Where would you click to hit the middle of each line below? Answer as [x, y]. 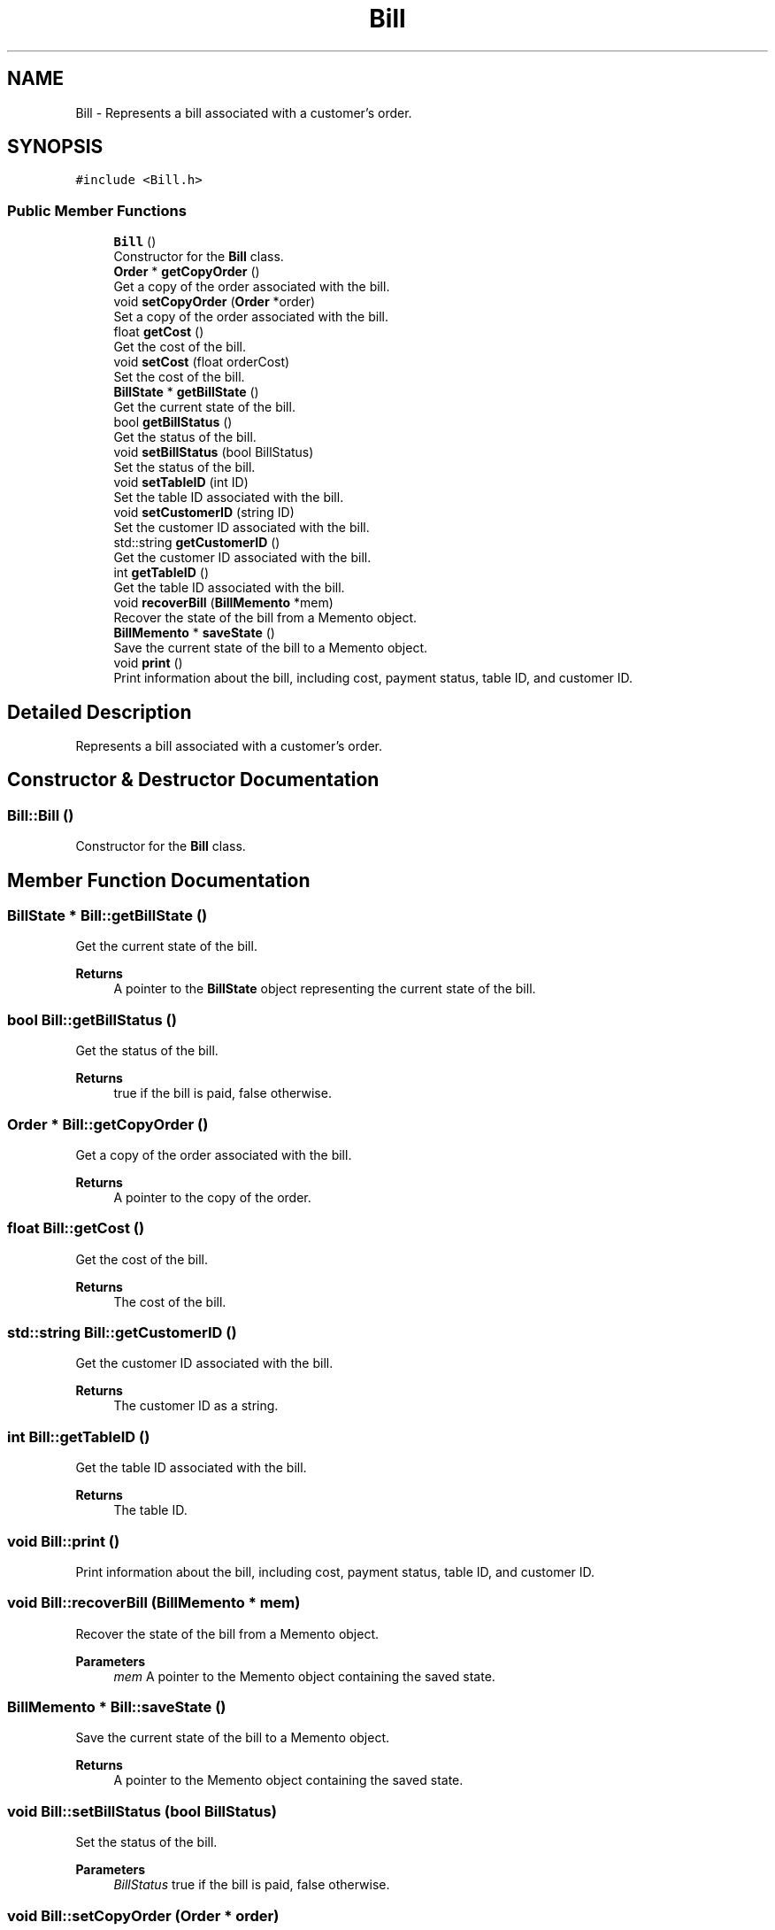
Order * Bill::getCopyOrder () [108, 1124]
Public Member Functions [97, 210]
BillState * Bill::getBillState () [107, 916]
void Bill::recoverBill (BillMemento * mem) [154, 1603]
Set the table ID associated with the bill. [229, 498]
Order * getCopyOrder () [187, 272]
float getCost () [159, 332]
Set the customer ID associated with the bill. [242, 528]
